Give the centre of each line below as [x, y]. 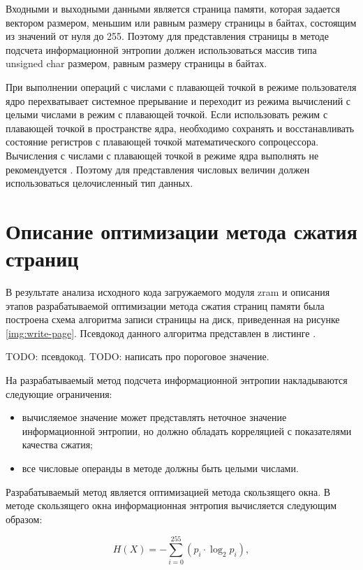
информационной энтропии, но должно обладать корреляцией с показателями [187, 430]
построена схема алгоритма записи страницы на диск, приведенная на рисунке [173, 319]
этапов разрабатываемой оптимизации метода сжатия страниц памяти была [165, 305]
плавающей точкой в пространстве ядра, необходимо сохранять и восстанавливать [180, 128]
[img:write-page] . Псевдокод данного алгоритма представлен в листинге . [161, 333]
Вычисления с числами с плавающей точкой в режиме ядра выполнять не [162, 155]
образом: [24, 519]
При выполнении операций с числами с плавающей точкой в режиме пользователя [181, 86]
